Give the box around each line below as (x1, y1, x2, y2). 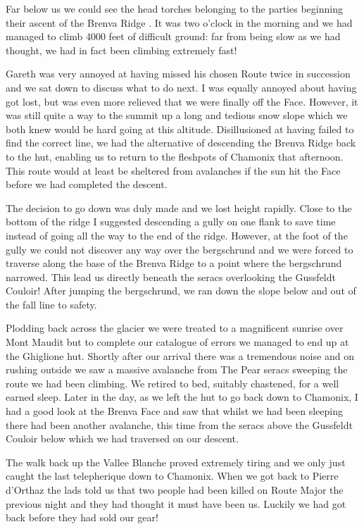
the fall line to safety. (6, 297, 97, 311)
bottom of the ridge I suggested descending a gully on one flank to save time (6, 214, 336, 229)
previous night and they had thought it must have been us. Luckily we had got (6, 496, 346, 511)
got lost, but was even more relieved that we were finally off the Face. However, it (6, 94, 358, 108)
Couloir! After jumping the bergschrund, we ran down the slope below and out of (6, 283, 356, 298)
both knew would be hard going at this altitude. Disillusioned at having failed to (6, 121, 354, 136)
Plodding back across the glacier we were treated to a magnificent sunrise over (6, 320, 344, 335)
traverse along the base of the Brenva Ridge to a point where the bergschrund (6, 256, 342, 270)
